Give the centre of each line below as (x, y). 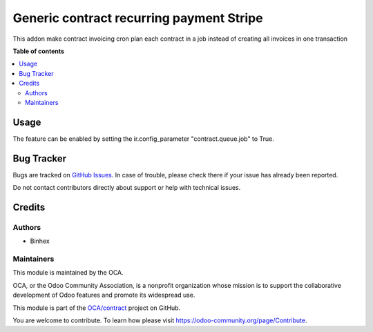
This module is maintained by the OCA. (68, 273)
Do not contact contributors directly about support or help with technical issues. (127, 188)
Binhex (40, 241)
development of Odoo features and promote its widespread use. (104, 295)
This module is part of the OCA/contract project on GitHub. (97, 308)
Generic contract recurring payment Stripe (138, 18)
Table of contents (39, 51)
